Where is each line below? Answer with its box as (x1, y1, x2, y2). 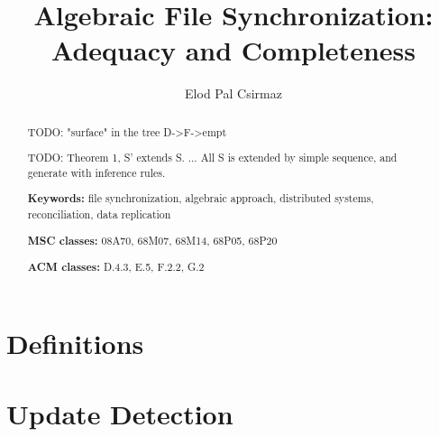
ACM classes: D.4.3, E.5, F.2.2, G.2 (27, 259, 205, 275)
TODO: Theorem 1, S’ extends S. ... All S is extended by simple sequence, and (27, 150, 398, 165)
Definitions (6, 324, 144, 361)
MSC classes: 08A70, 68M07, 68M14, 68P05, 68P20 (27, 232, 278, 248)
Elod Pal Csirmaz (185, 84, 282, 103)
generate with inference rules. (27, 164, 166, 180)
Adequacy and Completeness (51, 32, 416, 69)
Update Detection (6, 395, 233, 432)
